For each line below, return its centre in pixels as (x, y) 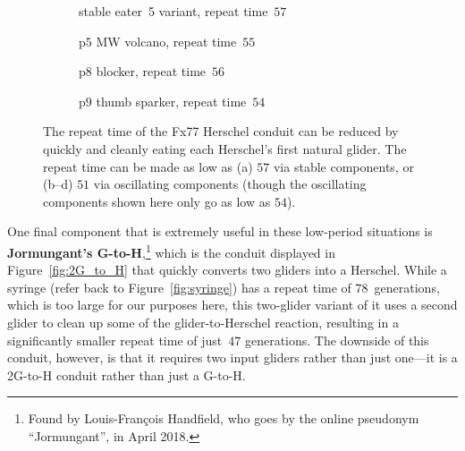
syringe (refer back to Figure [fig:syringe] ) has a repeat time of (179, 287)
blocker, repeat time (151, 71)
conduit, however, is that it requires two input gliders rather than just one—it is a (232, 357)
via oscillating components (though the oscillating (230, 184)
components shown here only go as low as (157, 201)
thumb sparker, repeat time (171, 101)
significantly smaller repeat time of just (115, 340)
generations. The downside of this (337, 340)
